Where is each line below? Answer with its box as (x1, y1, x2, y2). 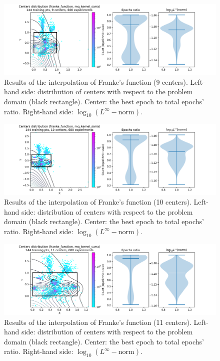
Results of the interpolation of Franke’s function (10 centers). (4, 197, 191, 207)
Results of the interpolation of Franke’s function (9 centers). (4, 76, 188, 87)
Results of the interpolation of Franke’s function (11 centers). (4, 316, 191, 327)
